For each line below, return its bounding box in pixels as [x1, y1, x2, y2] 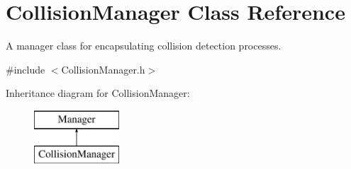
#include [6, 62, 45, 76]
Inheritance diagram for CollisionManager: [6, 86, 190, 100]
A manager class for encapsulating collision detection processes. [6, 38, 282, 53]
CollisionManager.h [61, 62, 145, 76]
